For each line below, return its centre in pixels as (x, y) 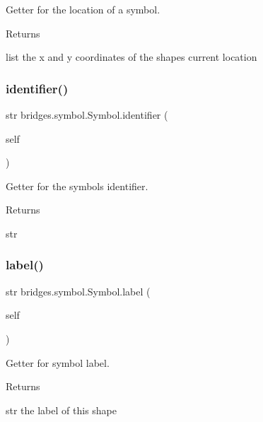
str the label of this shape (61, 410)
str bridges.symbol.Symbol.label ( (78, 291)
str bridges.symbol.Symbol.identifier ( (87, 115)
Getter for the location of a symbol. (83, 9)
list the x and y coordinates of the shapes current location (131, 57)
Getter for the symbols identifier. (77, 186)
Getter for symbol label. (58, 362)
